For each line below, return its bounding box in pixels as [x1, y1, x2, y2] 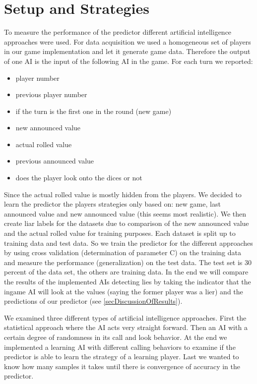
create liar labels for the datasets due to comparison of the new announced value [4, 218, 249, 228]
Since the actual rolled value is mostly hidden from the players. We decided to [4, 189, 242, 199]
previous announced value [15, 156, 94, 166]
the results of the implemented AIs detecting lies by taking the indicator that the [4, 276, 251, 286]
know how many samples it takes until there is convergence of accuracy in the [4, 361, 240, 371]
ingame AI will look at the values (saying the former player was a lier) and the [4, 286, 243, 296]
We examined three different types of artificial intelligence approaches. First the [4, 312, 247, 323]
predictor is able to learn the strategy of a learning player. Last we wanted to [4, 351, 239, 362]
